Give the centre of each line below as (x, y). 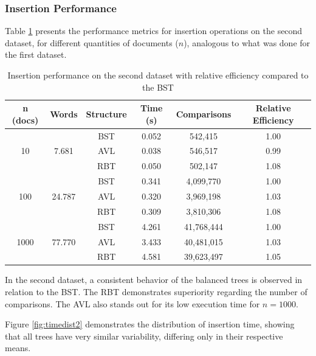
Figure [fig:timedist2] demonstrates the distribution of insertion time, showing (150, 324)
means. (18, 348)
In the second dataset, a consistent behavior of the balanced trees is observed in (154, 280)
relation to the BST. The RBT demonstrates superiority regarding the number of (156, 292)
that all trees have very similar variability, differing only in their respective (144, 336)
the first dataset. (36, 54)
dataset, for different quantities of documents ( (92, 42)
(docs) (25, 120)
